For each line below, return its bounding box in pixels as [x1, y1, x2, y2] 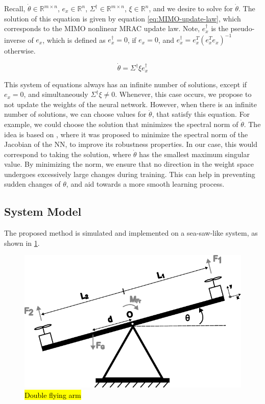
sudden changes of [4, 179, 61, 189]
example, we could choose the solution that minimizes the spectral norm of [4, 118, 238, 129]
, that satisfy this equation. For [152, 109, 250, 119]
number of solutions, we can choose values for [4, 109, 147, 119]
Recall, [4, 3, 26, 13]
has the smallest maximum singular [139, 148, 250, 159]
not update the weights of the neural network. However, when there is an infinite [4, 98, 257, 109]
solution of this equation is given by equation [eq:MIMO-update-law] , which [4, 13, 241, 23]
